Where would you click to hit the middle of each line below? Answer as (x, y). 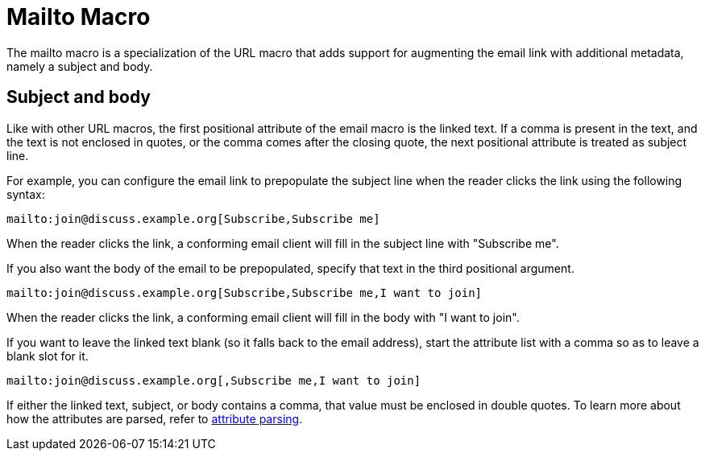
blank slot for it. (48, 356)
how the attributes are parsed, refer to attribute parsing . (155, 418)
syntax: (26, 194)
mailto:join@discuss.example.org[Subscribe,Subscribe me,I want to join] (245, 292)
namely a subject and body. (80, 66)
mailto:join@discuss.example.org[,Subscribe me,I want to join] (214, 380)
